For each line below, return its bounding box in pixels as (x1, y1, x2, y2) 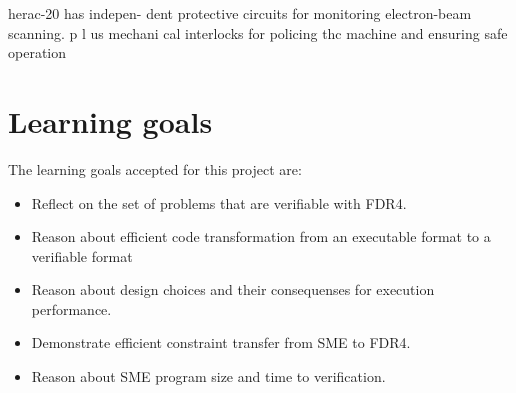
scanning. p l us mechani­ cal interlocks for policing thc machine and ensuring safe (8, 22, 508, 43)
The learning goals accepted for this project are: (8, 158, 302, 179)
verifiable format (31, 245, 133, 266)
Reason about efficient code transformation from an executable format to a (31, 226, 491, 247)
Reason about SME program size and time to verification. (31, 366, 386, 387)
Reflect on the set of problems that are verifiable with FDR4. (31, 192, 407, 213)
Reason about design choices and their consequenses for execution (31, 279, 435, 300)
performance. (31, 298, 112, 319)
